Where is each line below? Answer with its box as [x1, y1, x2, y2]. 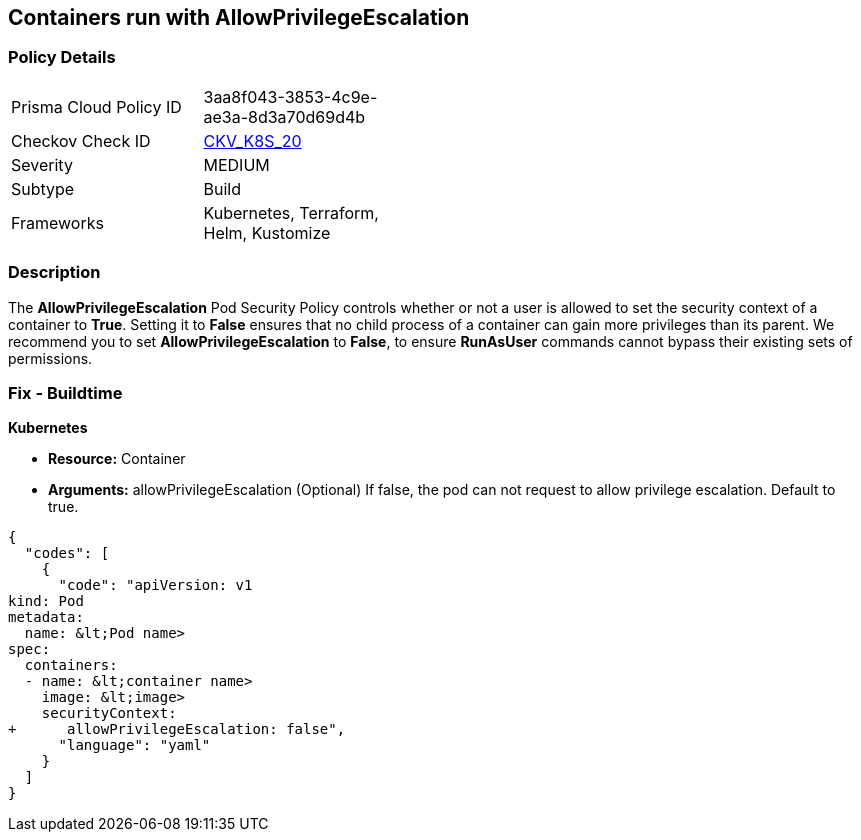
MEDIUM [203, 154, 270, 175]
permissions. [8, 349, 93, 367]
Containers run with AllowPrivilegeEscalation [8, 5, 470, 30]
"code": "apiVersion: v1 [58, 577, 253, 594]
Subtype [11, 178, 75, 199]
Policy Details [8, 47, 116, 68]
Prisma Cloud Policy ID [11, 96, 182, 117]
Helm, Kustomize [203, 222, 331, 243]
